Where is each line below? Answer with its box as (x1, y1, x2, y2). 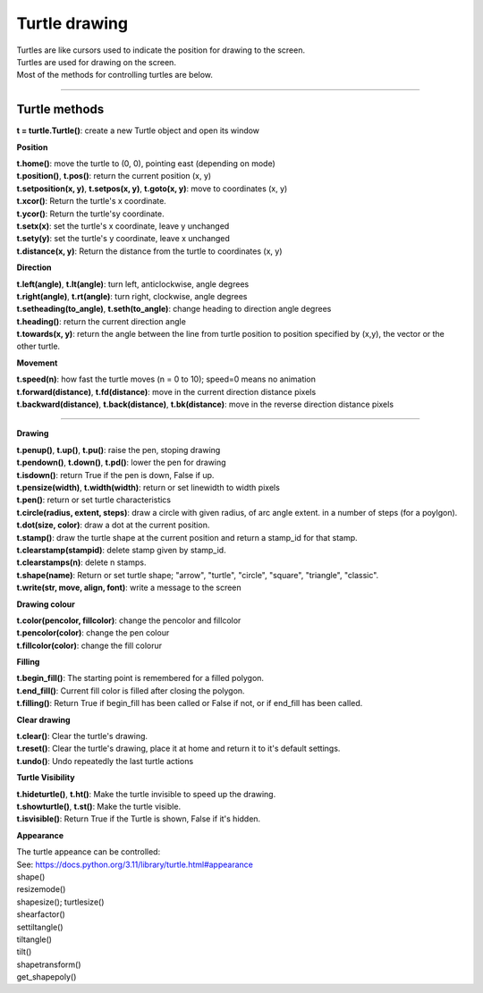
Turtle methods (16, 102, 105, 117)
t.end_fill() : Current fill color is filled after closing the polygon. (16, 685, 245, 696)
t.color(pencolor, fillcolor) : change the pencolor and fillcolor (16, 615, 241, 626)
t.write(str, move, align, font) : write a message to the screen (16, 582, 241, 593)
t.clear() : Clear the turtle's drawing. (16, 731, 148, 742)
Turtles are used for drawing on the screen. (16, 56, 176, 67)
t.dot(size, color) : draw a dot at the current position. (16, 519, 210, 531)
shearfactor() (16, 909, 66, 920)
